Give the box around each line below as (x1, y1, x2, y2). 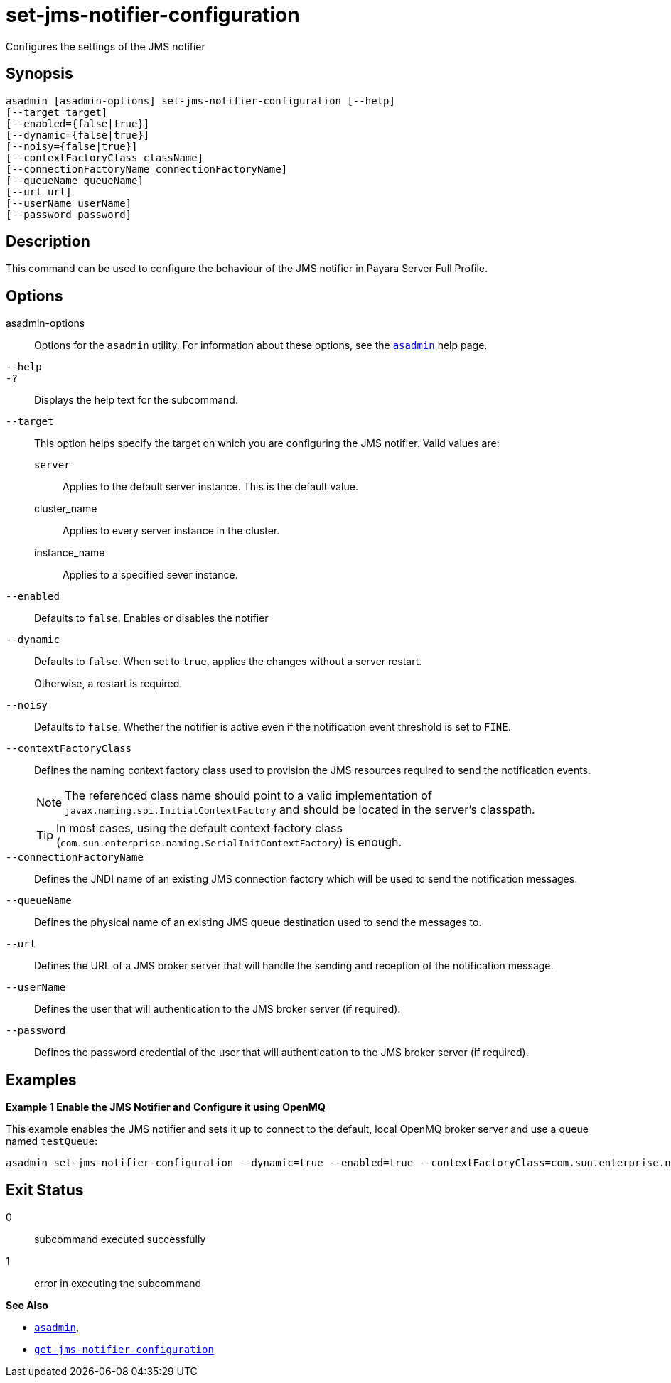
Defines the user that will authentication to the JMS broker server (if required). (34, 1003, 401, 1016)
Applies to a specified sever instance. (63, 569, 238, 581)
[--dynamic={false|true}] (6, 129, 150, 141)
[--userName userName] (6, 197, 132, 209)
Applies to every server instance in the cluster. (63, 524, 280, 537)
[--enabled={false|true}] (6, 117, 150, 129)
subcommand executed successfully (34, 1232, 206, 1245)
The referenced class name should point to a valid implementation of (65, 788, 432, 803)
